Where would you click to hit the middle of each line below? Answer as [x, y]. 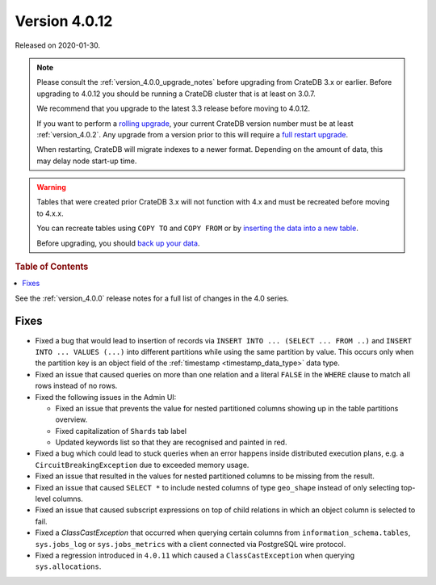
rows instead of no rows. [76, 386]
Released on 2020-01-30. [58, 45]
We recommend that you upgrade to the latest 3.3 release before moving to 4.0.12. [174, 108]
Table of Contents [52, 267]
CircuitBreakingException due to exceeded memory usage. [142, 465]
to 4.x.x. [50, 213]
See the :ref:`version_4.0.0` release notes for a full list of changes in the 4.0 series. [152, 298]
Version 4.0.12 [64, 21]
